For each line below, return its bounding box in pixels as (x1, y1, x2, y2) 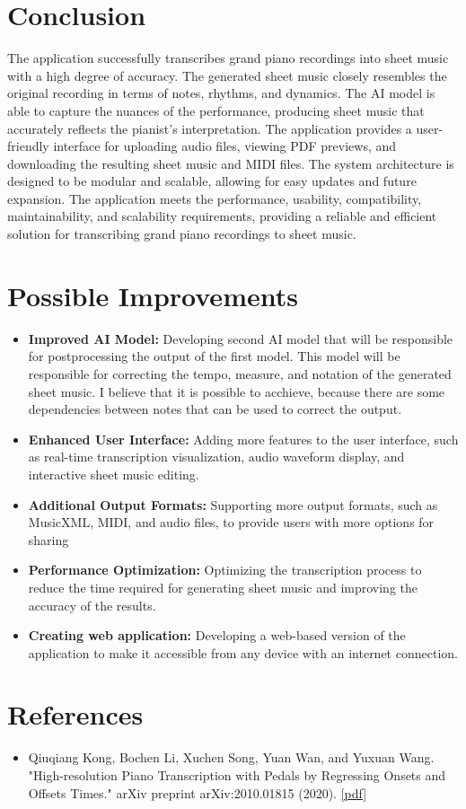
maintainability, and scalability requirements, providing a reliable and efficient (7, 207, 437, 225)
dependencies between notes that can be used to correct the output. (28, 400, 402, 418)
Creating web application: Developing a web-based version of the (28, 626, 406, 645)
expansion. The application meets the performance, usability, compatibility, (7, 189, 422, 207)
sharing (28, 530, 69, 549)
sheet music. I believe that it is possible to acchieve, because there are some (28, 382, 445, 400)
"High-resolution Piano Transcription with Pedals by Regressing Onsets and (28, 766, 446, 784)
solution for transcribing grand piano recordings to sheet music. (7, 224, 356, 243)
